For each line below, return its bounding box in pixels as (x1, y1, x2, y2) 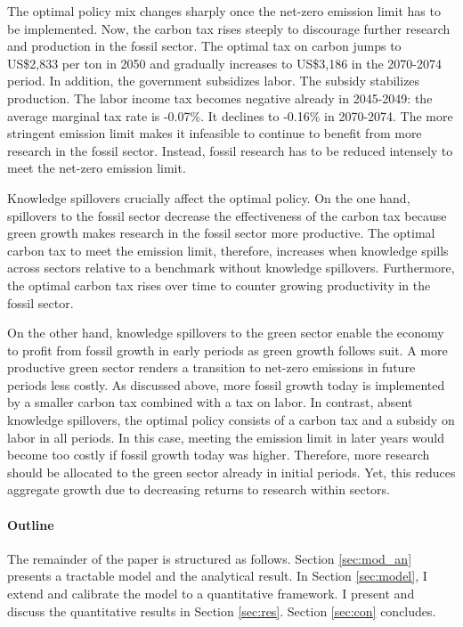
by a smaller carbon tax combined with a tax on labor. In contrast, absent (7, 393, 413, 411)
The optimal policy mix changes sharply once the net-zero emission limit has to (7, 2, 441, 20)
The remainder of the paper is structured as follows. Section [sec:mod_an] (7, 549, 412, 567)
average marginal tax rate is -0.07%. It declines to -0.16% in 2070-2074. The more (7, 106, 453, 125)
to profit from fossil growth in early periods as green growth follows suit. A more (7, 340, 448, 359)
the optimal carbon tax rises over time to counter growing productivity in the (7, 275, 431, 294)
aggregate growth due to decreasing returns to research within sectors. (7, 480, 390, 499)
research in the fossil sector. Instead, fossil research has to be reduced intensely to (7, 141, 453, 159)
